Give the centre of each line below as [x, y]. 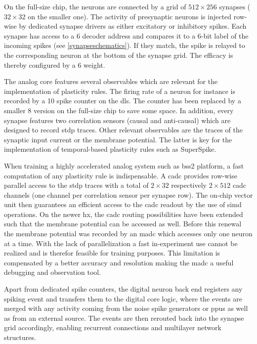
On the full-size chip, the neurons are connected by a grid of [95, 6]
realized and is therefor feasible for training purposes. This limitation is [112, 253]
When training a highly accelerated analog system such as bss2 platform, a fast [124, 165]
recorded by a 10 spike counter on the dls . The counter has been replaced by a [123, 101]
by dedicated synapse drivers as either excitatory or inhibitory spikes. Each [133, 26]
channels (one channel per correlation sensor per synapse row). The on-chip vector [128, 194]
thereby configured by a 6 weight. [55, 64]
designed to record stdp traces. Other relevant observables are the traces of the [123, 130]
